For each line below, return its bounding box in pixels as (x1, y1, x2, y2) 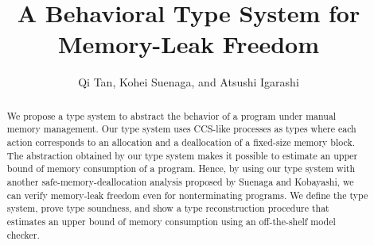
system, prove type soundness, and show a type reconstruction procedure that (6, 201, 329, 215)
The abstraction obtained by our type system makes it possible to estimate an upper (6, 148, 358, 162)
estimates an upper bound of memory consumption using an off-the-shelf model (6, 214, 336, 228)
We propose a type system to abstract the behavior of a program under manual (6, 109, 337, 122)
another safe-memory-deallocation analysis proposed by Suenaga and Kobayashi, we (6, 174, 354, 188)
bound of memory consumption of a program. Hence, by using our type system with (6, 162, 356, 175)
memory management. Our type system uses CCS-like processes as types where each (6, 122, 356, 136)
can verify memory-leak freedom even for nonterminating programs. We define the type (6, 188, 368, 201)
